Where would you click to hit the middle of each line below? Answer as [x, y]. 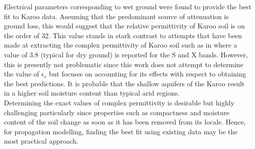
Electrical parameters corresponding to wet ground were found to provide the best [128, 6]
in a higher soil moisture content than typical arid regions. [92, 93]
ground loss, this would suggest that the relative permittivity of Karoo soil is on [125, 26]
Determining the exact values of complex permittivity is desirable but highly [119, 102]
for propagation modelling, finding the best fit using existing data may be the [121, 131]
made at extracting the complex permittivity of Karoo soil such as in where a [121, 45]
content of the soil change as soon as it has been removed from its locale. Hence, [125, 122]
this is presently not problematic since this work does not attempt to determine [124, 64]
